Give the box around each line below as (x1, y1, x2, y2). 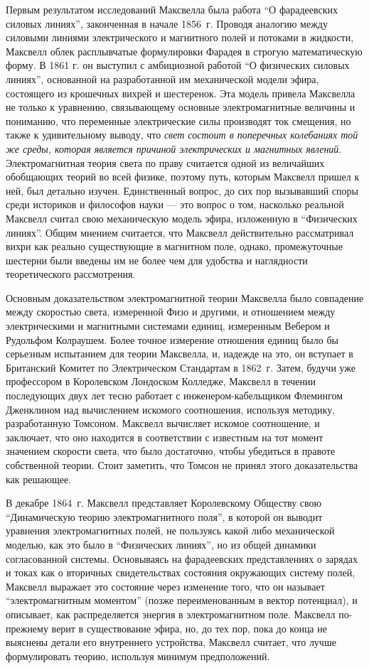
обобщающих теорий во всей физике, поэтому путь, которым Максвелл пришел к (6, 169, 360, 184)
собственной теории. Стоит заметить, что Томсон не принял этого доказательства (6, 458, 358, 472)
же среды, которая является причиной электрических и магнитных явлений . (6, 141, 342, 156)
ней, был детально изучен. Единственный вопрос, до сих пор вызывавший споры (6, 183, 358, 198)
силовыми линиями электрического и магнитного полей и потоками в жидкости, (6, 30, 354, 45)
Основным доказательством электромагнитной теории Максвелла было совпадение (6, 290, 364, 305)
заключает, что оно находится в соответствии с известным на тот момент (6, 429, 323, 444)
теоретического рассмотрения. (6, 266, 136, 281)
